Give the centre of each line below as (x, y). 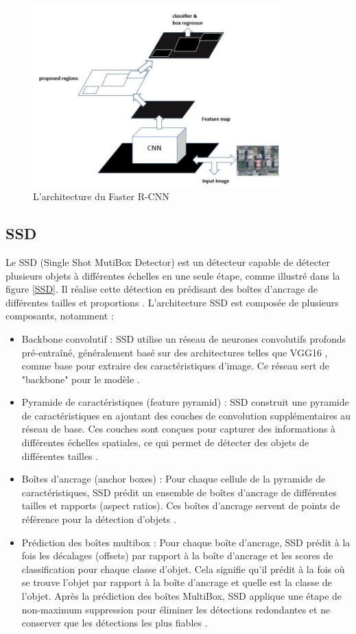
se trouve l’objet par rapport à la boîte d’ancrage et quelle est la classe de (177, 582)
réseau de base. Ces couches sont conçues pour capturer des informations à (179, 429)
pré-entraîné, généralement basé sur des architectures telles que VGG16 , (175, 352)
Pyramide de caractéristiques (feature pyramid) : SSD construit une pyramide (185, 402)
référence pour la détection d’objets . (99, 519)
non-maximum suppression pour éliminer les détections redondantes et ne (176, 609)
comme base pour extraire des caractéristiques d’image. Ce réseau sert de (176, 366)
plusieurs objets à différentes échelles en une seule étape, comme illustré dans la (173, 275)
